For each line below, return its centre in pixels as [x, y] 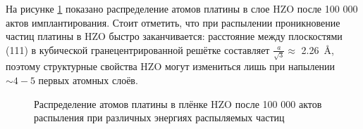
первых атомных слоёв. [88, 80]
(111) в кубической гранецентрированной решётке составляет [138, 49]
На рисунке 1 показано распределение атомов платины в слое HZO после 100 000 [182, 8]
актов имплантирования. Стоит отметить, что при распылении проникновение [173, 22]
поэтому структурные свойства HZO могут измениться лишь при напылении [171, 66]
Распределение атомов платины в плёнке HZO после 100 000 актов [178, 103]
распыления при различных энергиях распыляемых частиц [159, 117]
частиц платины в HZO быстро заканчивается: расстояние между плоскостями [174, 36]
